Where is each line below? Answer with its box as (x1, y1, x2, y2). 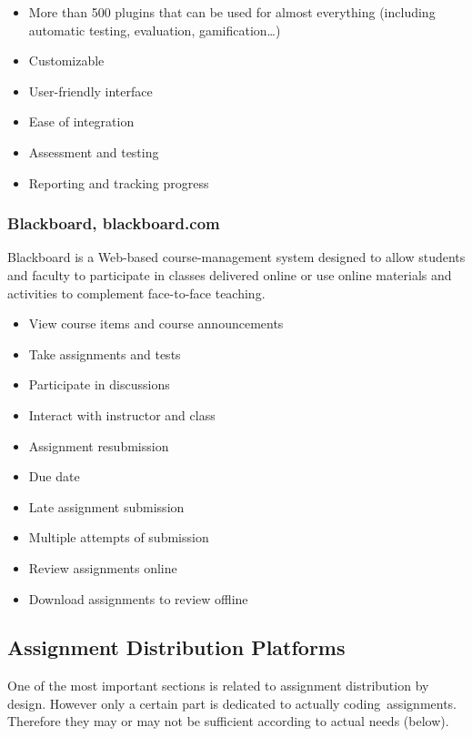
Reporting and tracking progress (28, 173, 209, 192)
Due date (28, 467, 80, 486)
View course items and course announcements (28, 314, 284, 333)
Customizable (28, 51, 105, 70)
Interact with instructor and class (28, 405, 216, 424)
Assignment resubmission (28, 436, 169, 455)
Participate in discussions (28, 375, 170, 394)
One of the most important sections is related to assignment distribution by (7, 676, 429, 695)
